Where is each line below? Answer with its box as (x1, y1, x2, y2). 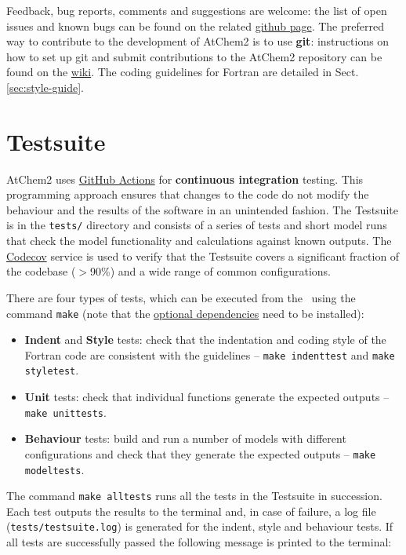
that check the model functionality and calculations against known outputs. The (6, 232, 392, 249)
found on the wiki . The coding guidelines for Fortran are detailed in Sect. (6, 64, 359, 80)
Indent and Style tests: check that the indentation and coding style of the (24, 331, 386, 348)
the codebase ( (6, 263, 76, 279)
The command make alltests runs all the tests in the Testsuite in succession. (6, 487, 382, 504)
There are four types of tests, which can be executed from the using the (6, 289, 356, 305)
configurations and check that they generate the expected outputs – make (24, 445, 376, 462)
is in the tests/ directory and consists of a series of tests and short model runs (6, 217, 387, 233)
